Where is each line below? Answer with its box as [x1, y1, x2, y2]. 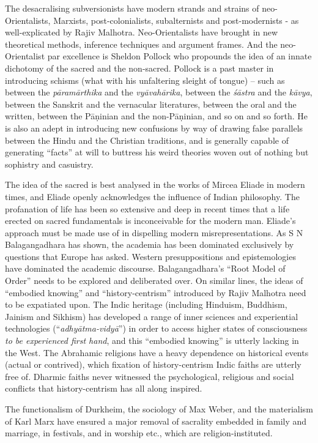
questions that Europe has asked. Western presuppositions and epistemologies [5, 250, 296, 262]
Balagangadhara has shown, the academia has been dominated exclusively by [5, 238, 294, 251]
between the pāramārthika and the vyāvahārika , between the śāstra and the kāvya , [5, 86, 312, 99]
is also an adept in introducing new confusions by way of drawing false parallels [5, 121, 303, 134]
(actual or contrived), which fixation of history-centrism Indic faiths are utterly [5, 358, 301, 371]
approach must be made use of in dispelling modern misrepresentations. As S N [5, 226, 303, 239]
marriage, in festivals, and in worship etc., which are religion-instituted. [5, 426, 273, 439]
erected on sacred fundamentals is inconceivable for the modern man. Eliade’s [5, 214, 296, 227]
